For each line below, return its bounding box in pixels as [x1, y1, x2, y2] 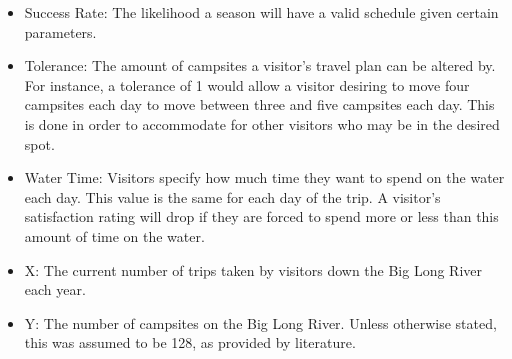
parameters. [24, 21, 97, 42]
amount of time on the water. [24, 225, 205, 246]
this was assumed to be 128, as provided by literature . [24, 332, 356, 353]
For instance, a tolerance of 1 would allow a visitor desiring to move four [24, 74, 470, 95]
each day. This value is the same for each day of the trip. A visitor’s [24, 186, 441, 207]
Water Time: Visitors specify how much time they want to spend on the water [24, 167, 505, 188]
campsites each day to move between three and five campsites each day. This [24, 94, 495, 115]
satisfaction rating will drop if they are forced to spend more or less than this [24, 206, 499, 227]
